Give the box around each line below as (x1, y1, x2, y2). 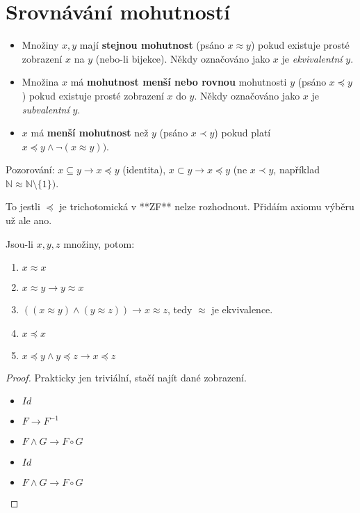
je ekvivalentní (281, 51, 343, 65)
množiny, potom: (63, 236, 135, 251)
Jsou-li (6, 236, 33, 251)
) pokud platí (214, 125, 271, 140)
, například (273, 162, 320, 177)
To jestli (6, 199, 40, 214)
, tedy (167, 302, 193, 317)
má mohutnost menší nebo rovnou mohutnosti (70, 74, 287, 89)
